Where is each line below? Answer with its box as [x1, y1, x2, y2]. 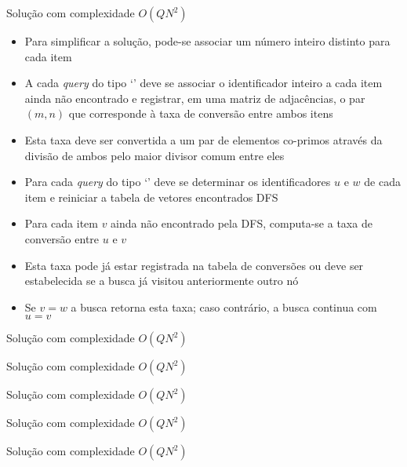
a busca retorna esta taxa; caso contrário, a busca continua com [71, 298, 377, 315]
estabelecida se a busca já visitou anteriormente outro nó [24, 272, 299, 289]
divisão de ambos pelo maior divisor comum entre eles [24, 147, 285, 163]
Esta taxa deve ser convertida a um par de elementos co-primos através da [24, 131, 383, 148]
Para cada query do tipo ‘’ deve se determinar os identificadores [24, 173, 331, 190]
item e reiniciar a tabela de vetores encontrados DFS [24, 188, 278, 205]
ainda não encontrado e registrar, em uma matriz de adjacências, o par [24, 89, 365, 106]
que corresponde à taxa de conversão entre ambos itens [68, 105, 333, 122]
